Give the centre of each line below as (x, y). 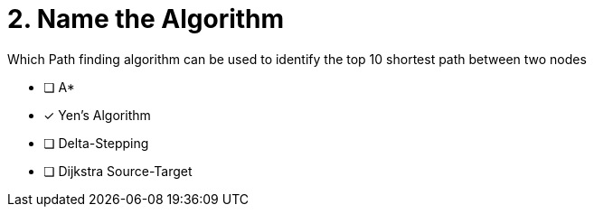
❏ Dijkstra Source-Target (118, 171)
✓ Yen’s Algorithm (97, 115)
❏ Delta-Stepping (96, 143)
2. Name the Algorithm (146, 19)
